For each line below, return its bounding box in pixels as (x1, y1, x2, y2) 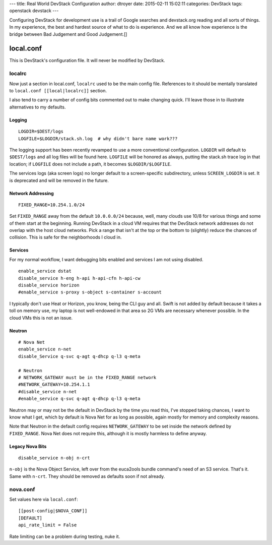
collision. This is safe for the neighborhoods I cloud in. (9, 234, 122, 240)
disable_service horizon (18, 282, 80, 288)
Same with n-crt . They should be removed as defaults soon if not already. (9, 473, 165, 479)
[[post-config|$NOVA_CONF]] (18, 508, 88, 514)
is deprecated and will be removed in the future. (9, 177, 109, 184)
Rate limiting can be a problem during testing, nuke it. (9, 533, 120, 539)
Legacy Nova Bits (9, 443, 47, 449)
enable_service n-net (18, 346, 72, 352)
